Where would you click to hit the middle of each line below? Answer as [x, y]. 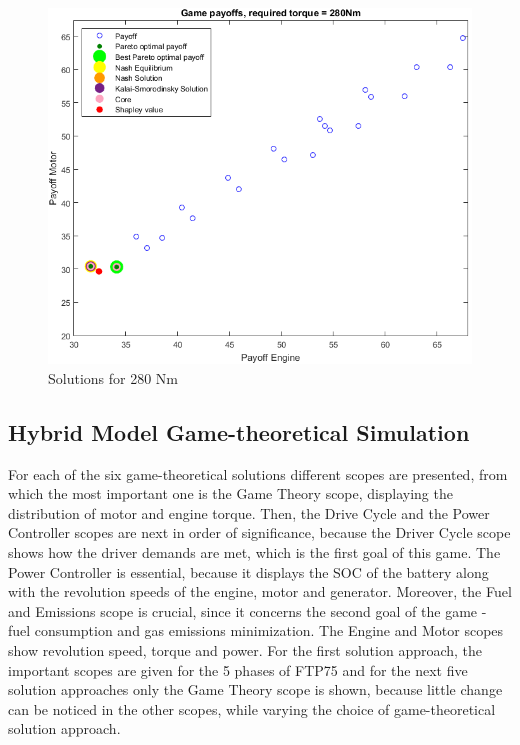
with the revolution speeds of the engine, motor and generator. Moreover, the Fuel [260, 591]
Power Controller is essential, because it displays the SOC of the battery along [248, 571]
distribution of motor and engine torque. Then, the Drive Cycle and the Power [249, 512]
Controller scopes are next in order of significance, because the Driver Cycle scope [259, 532]
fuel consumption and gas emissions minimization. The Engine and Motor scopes [256, 630]
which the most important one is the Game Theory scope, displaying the [230, 493]
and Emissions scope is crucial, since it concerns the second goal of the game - [247, 610]
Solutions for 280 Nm [113, 377]
